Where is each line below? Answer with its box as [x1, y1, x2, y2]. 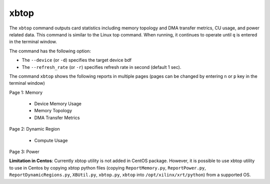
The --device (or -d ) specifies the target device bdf [21, 57, 132, 63]
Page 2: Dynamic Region [9, 126, 60, 132]
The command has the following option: [9, 48, 91, 54]
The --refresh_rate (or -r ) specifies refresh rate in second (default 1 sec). [21, 64, 181, 70]
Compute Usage [34, 137, 68, 143]
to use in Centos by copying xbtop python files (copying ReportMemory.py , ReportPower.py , [9, 165, 206, 171]
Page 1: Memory [9, 89, 42, 95]
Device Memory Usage [34, 101, 82, 107]
